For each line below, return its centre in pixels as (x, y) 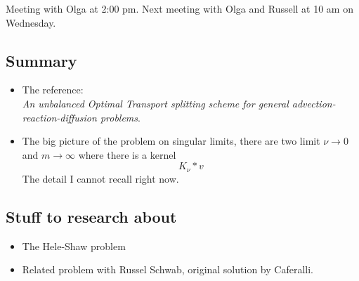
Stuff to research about (91, 216)
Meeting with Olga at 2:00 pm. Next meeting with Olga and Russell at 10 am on (179, 8)
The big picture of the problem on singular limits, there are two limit (171, 141)
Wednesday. (31, 22)
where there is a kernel (127, 154)
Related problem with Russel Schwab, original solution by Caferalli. (168, 269)
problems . (120, 117)
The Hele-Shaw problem (74, 246)
